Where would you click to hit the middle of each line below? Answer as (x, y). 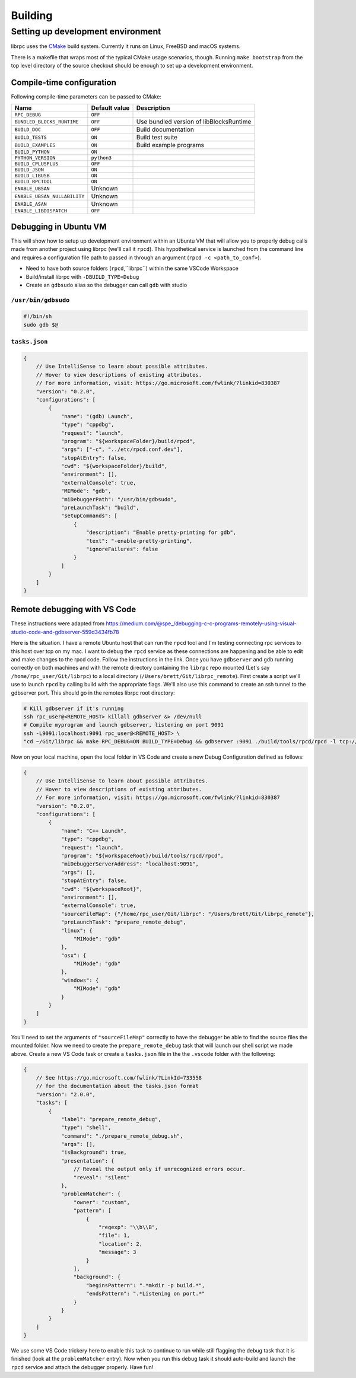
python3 (101, 158)
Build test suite (157, 138)
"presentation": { (88, 1161)
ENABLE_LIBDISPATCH (41, 211)
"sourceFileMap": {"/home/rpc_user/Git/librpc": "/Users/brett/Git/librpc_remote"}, (187, 914)
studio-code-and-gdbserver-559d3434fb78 (65, 632)
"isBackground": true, (94, 1153)
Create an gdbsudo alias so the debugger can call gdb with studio (107, 285)
